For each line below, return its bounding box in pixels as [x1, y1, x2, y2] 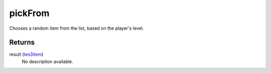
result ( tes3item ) [9, 51, 44, 57]
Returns [9, 38, 35, 47]
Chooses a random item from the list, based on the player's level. [9, 25, 144, 31]
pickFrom [9, 8, 50, 19]
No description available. [22, 58, 74, 64]
